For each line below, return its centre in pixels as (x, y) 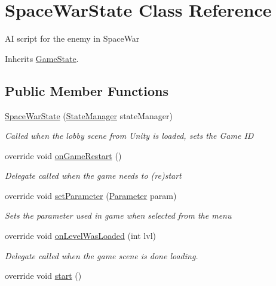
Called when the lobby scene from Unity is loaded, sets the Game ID (129, 136)
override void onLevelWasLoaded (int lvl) (80, 236)
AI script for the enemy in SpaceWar (72, 38)
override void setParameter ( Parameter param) (91, 195)
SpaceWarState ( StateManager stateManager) (89, 115)
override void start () (43, 276)
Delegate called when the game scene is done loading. (102, 255)
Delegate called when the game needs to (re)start (93, 175)
